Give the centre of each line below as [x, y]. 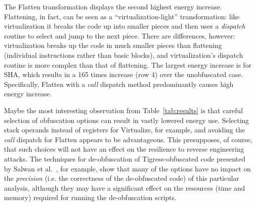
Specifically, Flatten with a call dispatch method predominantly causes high [119, 84]
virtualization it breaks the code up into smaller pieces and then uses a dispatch [125, 26]
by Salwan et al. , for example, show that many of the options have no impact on [128, 168]
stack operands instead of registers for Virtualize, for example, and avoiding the [125, 130]
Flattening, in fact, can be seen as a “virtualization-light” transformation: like [122, 16]
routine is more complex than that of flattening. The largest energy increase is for [128, 64]
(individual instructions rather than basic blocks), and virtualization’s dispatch [124, 55]
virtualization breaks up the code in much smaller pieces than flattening [113, 45]
